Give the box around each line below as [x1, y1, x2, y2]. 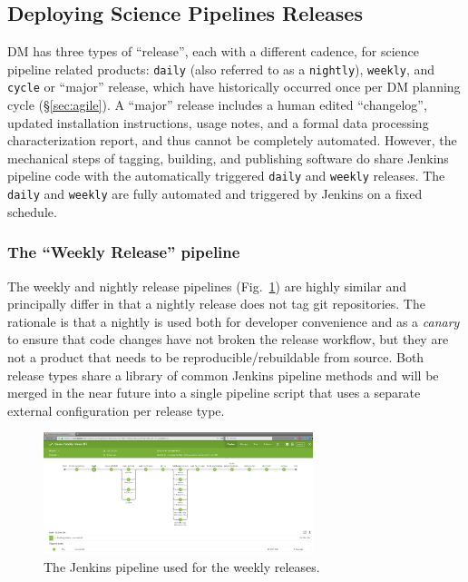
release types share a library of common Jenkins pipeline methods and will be [7, 365, 439, 384]
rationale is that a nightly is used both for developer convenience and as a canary [7, 311, 460, 330]
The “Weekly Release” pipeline [7, 241, 240, 263]
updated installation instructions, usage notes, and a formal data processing [7, 113, 429, 132]
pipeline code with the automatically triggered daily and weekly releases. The [7, 166, 445, 185]
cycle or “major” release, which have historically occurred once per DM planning [7, 77, 461, 96]
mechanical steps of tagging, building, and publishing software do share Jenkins [7, 148, 449, 167]
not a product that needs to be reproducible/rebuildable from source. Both [7, 347, 424, 366]
